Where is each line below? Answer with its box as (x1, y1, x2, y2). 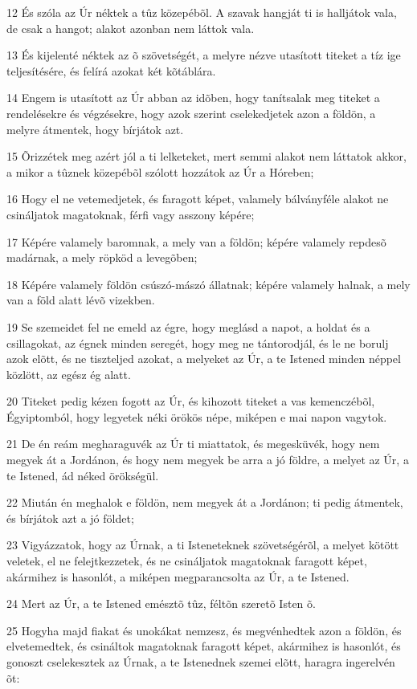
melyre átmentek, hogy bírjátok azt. (6, 120, 184, 137)
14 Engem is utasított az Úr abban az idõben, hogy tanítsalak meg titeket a (6, 89, 380, 106)
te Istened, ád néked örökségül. (6, 467, 159, 483)
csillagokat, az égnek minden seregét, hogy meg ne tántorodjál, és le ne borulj (6, 334, 389, 351)
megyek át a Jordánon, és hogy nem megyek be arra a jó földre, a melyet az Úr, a (6, 451, 409, 468)
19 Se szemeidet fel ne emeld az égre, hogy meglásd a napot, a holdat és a (6, 318, 370, 335)
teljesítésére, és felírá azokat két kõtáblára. (6, 62, 216, 79)
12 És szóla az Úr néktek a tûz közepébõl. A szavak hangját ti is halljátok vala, (6, 4, 397, 20)
